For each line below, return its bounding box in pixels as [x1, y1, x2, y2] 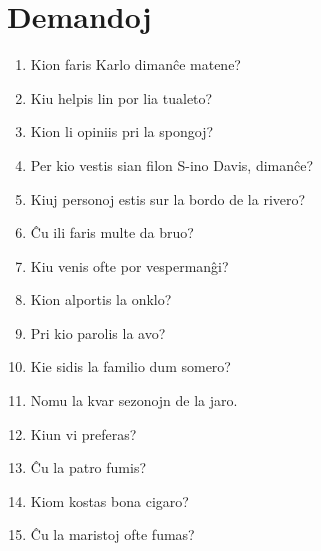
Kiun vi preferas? [30, 423, 137, 444]
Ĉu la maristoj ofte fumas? [30, 524, 195, 545]
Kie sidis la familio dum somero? [30, 356, 231, 377]
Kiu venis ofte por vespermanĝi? [30, 255, 229, 276]
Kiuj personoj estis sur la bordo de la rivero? [30, 188, 306, 209]
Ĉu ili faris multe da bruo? [30, 222, 194, 243]
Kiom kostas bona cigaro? [30, 490, 189, 511]
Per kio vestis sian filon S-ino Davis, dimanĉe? [30, 154, 314, 175]
